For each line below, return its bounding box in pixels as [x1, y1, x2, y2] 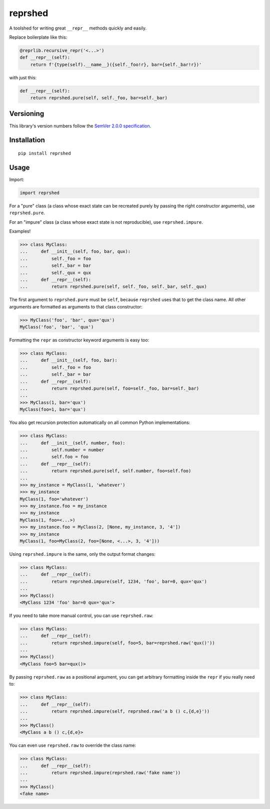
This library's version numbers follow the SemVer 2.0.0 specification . [9, 123, 151, 129]
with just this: [9, 74, 37, 80]
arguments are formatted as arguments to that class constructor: [9, 303, 142, 309]
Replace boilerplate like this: [9, 34, 67, 40]
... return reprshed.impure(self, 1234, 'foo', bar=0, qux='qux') [19, 578, 207, 584]
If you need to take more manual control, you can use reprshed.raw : [9, 612, 153, 618]
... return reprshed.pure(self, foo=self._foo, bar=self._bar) [19, 386, 199, 391]
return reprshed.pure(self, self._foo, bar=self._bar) [30, 95, 167, 101]
